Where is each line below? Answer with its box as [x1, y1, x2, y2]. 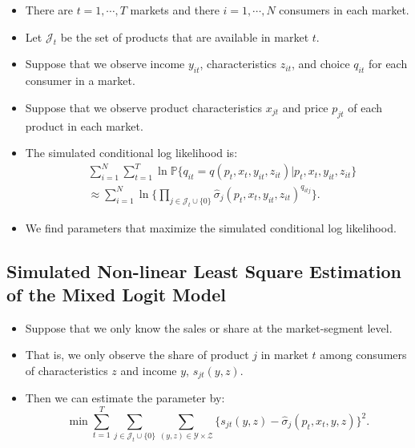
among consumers [320, 346, 407, 363]
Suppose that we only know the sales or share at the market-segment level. [25, 319, 393, 336]
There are [25, 2, 73, 18]
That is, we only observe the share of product [25, 346, 249, 363]
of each [348, 99, 383, 115]
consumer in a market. [25, 72, 135, 89]
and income [120, 361, 177, 378]
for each [368, 55, 408, 72]
